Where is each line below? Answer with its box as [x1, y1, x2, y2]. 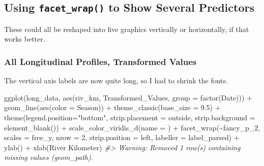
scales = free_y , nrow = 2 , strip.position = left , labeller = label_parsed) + [4, 132, 240, 143]
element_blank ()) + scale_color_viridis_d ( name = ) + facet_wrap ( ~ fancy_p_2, [4, 122, 260, 132]
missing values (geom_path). [4, 152, 94, 162]
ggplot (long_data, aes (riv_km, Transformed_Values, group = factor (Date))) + [4, 92, 253, 103]
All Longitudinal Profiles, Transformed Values [4, 55, 197, 68]
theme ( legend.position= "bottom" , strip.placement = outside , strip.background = [4, 112, 255, 122]
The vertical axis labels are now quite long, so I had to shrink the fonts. [4, 75, 228, 86]
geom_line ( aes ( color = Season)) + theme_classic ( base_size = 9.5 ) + [4, 102, 221, 113]
